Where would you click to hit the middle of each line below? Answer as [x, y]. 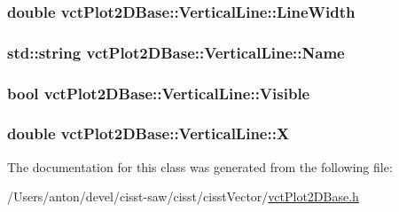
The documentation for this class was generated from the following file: [200, 166]
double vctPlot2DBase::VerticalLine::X [149, 133]
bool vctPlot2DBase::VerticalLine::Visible [159, 93]
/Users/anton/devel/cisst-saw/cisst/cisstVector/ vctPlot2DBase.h [183, 196]
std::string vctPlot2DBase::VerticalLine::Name [176, 52]
